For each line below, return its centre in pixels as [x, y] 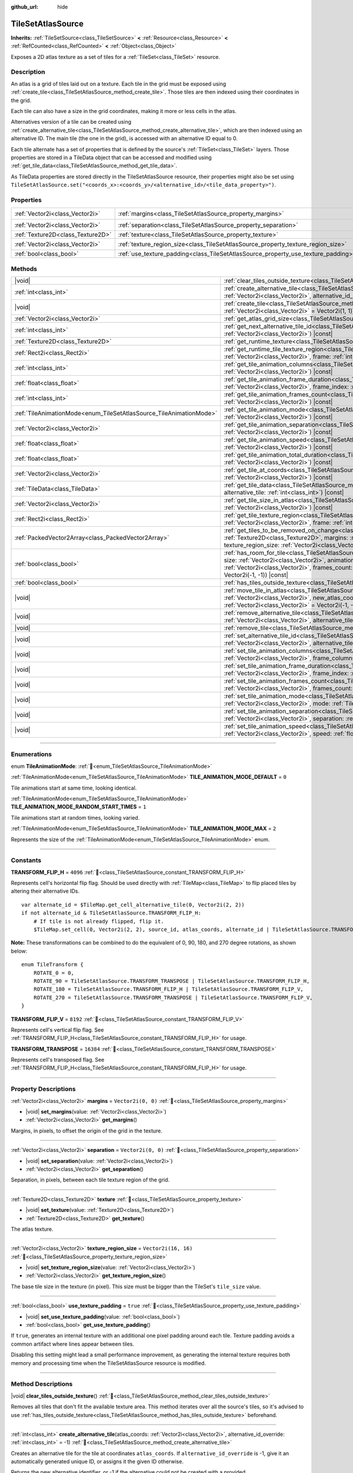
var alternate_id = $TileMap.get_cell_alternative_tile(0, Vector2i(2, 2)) [133, 905]
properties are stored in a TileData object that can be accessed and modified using [111, 157]
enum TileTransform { [52, 965]
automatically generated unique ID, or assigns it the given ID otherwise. [97, 1462]
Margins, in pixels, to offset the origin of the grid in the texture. [87, 1131]
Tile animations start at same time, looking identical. [74, 788]
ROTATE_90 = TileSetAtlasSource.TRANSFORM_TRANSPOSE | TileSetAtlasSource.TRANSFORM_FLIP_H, [171, 981]
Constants [26, 860]
